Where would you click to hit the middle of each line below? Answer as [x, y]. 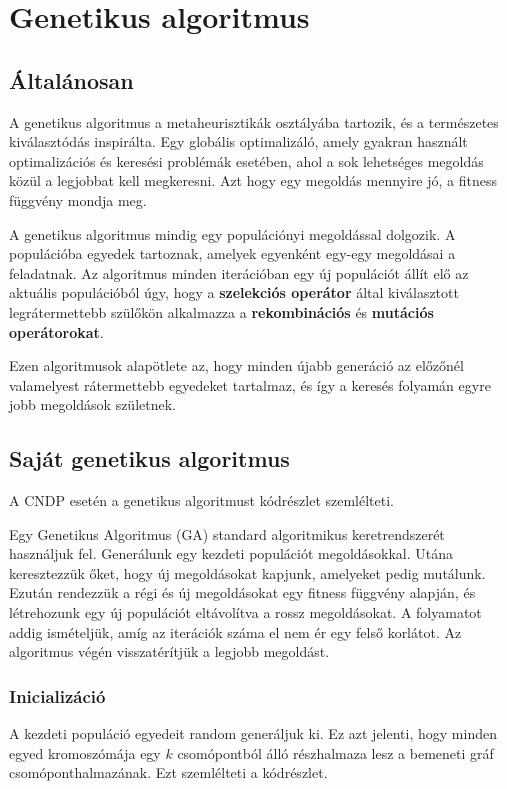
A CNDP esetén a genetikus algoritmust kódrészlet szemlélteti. [202, 500]
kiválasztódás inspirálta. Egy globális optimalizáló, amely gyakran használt [238, 141]
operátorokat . [56, 331]
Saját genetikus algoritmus [149, 458]
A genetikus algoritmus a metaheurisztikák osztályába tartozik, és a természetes [254, 121]
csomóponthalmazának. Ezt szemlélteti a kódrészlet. [168, 772]
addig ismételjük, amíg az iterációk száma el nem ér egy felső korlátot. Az [235, 631]
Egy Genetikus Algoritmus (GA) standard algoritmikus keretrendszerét [227, 533]
